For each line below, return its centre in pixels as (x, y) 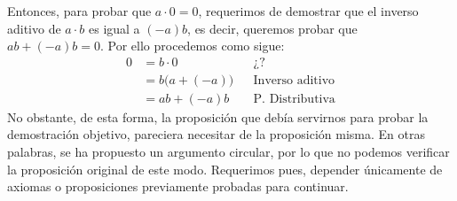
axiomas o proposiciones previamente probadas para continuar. (178, 186)
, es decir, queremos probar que (272, 28)
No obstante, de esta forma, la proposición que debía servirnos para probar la (218, 116)
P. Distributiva (294, 99)
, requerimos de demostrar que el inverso (308, 11)
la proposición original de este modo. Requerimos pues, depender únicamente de (225, 169)
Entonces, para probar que (79, 11)
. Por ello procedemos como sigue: (193, 46)
